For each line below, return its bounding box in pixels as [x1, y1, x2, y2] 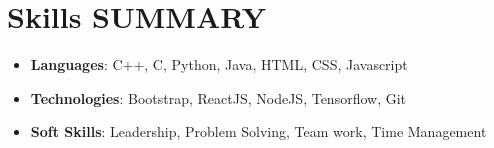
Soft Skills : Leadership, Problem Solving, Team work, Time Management [30, 121, 487, 142]
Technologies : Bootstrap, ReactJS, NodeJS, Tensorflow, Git [30, 87, 407, 108]
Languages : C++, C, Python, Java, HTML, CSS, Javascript [30, 54, 408, 75]
